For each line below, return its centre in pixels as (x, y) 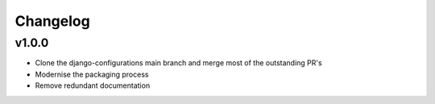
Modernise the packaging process (92, 74)
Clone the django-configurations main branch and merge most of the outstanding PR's (178, 63)
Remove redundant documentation (93, 85)
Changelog (52, 21)
